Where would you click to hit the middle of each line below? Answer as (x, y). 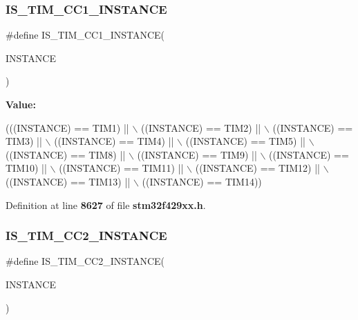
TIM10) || (26, 168)
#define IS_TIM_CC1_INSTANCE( (85, 35)
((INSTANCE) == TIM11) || (121, 168)
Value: (21, 104)
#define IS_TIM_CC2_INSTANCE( (85, 261)
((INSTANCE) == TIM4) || (114, 141)
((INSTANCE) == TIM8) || (66, 154)
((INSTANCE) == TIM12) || (257, 168)
